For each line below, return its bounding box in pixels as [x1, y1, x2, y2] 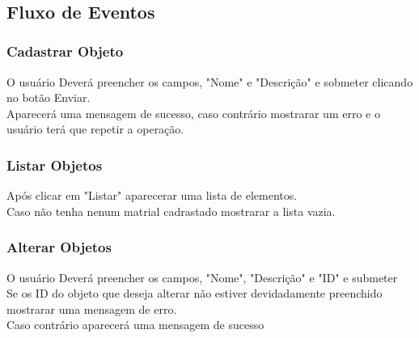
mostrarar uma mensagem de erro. [6, 300, 177, 317]
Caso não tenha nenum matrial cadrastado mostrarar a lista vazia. [6, 202, 336, 219]
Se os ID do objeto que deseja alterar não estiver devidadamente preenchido [6, 285, 383, 302]
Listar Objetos [6, 154, 103, 175]
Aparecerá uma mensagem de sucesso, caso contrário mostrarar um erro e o [6, 104, 380, 121]
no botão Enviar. [6, 89, 91, 106]
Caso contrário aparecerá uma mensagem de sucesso [6, 316, 265, 333]
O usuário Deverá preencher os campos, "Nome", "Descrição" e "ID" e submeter [6, 268, 398, 285]
